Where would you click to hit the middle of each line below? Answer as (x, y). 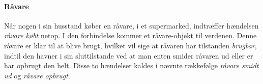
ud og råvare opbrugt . (37, 75)
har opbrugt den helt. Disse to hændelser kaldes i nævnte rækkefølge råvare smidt (131, 65)
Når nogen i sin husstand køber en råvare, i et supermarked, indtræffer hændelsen (131, 25)
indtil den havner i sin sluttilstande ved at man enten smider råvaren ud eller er (129, 55)
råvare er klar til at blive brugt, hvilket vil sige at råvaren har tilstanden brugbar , (130, 45)
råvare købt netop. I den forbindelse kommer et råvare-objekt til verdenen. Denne (130, 35)
